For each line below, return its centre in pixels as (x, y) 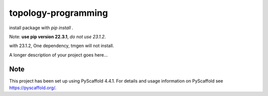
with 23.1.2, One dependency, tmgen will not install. (62, 46)
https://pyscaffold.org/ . (33, 88)
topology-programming (59, 13)
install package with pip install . (41, 28)
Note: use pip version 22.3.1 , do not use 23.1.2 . (58, 37)
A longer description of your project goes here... (58, 55)
